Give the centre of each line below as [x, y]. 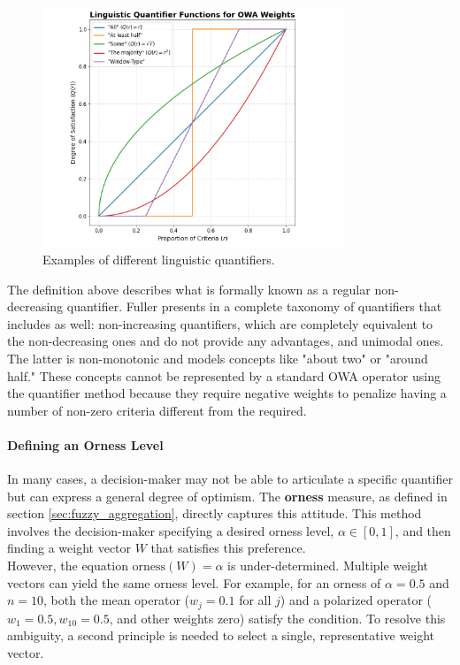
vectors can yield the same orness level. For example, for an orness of [194, 582]
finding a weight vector [69, 548]
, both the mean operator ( [117, 600]
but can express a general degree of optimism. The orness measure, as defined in [227, 496]
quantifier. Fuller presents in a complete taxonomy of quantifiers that [254, 306]
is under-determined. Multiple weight [328, 566]
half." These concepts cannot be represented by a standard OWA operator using [224, 375]
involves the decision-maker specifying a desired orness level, [171, 530]
